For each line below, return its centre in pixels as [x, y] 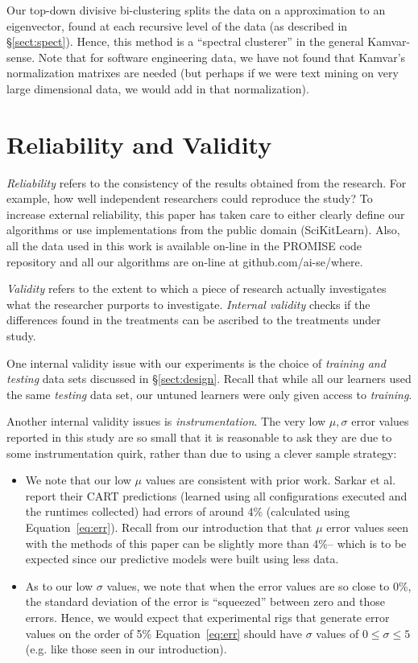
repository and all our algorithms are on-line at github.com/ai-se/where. [185, 261]
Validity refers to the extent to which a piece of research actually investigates [197, 288]
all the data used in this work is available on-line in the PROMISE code [184, 246]
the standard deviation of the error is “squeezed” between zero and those [205, 601]
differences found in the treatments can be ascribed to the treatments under [194, 320]
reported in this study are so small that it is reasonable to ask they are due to [199, 437]
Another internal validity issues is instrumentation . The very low [166, 421]
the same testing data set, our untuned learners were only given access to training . [209, 394]
